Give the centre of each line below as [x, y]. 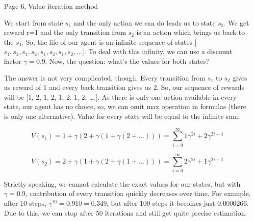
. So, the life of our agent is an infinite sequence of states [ [109, 41]
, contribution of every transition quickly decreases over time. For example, [138, 193]
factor [13, 61]
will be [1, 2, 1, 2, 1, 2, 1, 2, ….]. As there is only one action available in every [120, 97]
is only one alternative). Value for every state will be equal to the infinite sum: [122, 116]
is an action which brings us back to [191, 32]
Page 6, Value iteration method [51, 6]
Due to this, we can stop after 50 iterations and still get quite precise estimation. [126, 212]
